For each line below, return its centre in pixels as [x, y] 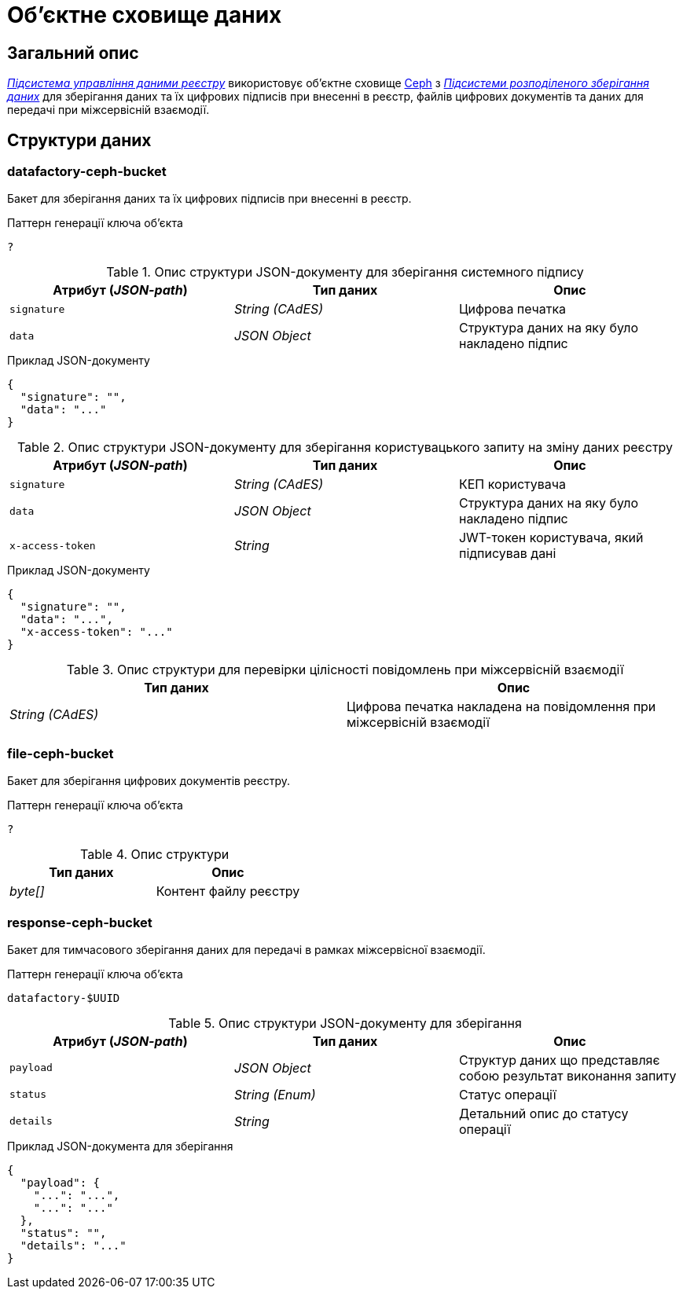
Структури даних [79, 140]
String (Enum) [275, 1094]
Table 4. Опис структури [155, 855]
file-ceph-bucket [61, 753]
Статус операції [507, 1094]
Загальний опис [73, 53]
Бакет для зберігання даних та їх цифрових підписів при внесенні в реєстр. [209, 199]
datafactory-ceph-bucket [87, 172]
